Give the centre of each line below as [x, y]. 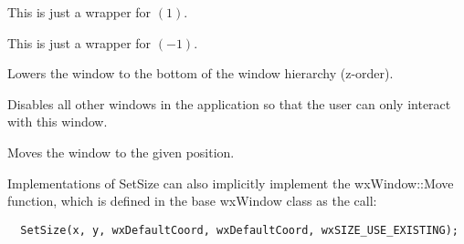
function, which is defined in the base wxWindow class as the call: [192, 201]
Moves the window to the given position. [121, 152]
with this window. [58, 122]
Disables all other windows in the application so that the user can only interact [229, 103]
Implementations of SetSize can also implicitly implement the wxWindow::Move [231, 183]
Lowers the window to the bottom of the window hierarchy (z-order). [200, 73]
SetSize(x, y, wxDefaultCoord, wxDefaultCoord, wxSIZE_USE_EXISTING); [239, 230]
